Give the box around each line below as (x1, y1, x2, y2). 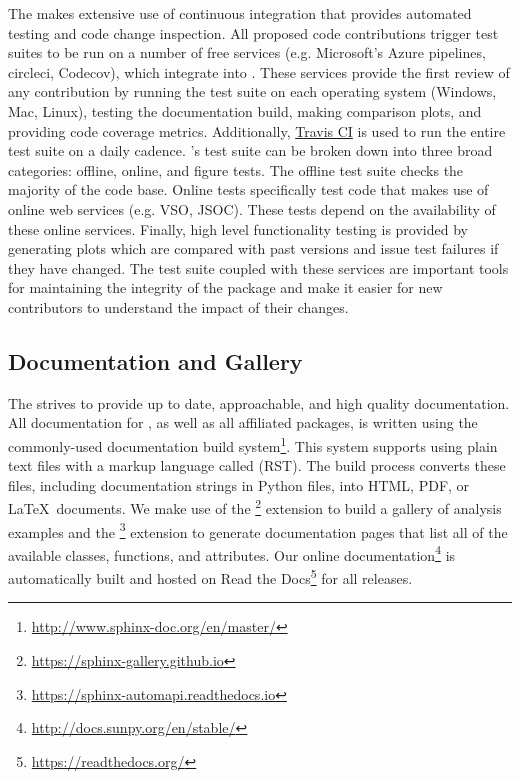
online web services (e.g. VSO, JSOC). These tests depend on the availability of (8, 198, 496, 219)
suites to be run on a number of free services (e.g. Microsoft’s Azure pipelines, (8, 42, 486, 63)
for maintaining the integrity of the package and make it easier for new (8, 277, 443, 298)
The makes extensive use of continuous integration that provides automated (8, 3, 472, 23)
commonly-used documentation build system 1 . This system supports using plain (8, 432, 498, 456)
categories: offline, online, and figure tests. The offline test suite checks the (8, 159, 464, 180)
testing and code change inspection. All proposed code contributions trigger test (8, 22, 499, 43)
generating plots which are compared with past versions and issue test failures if (8, 238, 499, 259)
